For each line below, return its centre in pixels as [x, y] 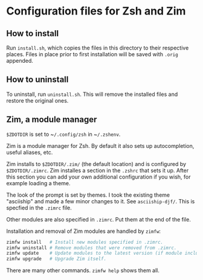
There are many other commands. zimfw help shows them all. [83, 270]
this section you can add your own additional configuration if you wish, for [99, 177]
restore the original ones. [37, 100]
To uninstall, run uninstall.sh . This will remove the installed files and [92, 94]
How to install [33, 33]
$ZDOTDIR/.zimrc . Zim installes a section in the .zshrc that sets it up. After [98, 170]
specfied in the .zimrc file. [39, 208]
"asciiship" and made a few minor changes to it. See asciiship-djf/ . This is [101, 201]
